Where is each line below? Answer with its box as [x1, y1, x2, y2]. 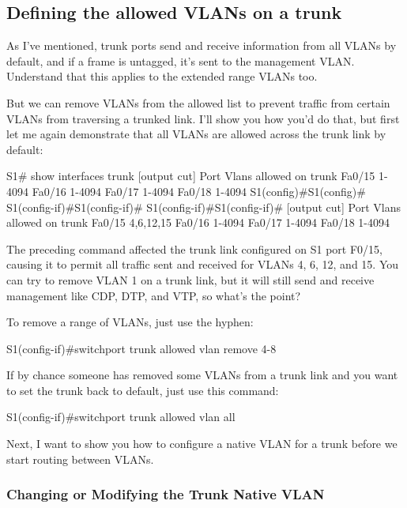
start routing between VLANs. [6, 450, 154, 467]
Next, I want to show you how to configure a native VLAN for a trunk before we [6, 435, 398, 452]
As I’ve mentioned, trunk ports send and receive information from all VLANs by [6, 37, 397, 54]
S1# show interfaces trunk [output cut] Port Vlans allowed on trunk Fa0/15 [6, 167, 375, 184]
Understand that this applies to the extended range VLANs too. [6, 68, 318, 85]
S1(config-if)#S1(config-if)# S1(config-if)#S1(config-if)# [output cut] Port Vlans [6, 198, 401, 215]
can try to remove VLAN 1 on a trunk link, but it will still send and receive [6, 271, 375, 288]
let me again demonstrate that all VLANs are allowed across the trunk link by [6, 126, 386, 142]
